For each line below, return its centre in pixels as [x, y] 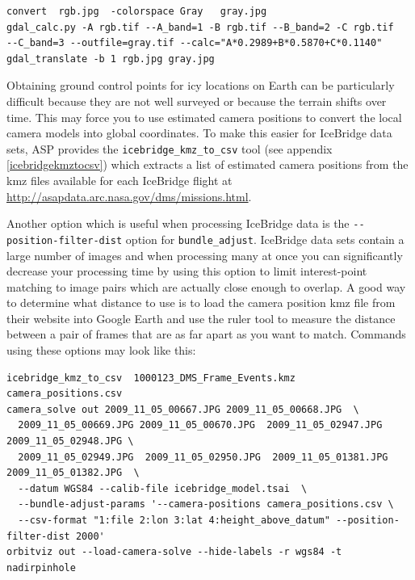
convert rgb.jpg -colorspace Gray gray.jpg [137, 11]
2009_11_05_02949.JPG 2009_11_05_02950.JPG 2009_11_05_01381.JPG [203, 457]
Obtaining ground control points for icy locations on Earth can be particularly [201, 85]
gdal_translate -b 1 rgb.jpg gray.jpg [111, 59]
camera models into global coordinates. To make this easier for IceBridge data [199, 133]
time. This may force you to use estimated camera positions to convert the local [204, 117]
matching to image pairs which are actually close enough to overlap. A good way [206, 286]
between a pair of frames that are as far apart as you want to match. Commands [206, 334]
